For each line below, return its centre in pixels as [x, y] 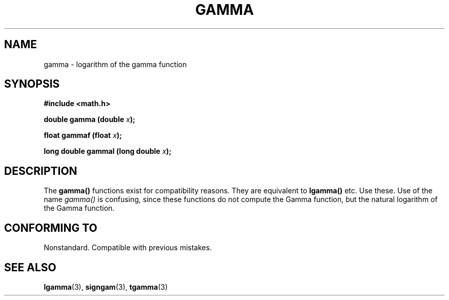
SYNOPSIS [32, 84]
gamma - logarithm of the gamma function [115, 64]
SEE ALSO [30, 267]
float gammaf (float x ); [83, 135]
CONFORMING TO [51, 228]
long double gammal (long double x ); [108, 151]
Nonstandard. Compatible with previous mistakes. [128, 248]
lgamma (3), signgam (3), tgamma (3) [106, 287]
